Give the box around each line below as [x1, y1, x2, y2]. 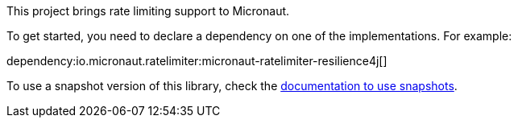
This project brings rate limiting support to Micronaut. [6, 4, 290, 18]
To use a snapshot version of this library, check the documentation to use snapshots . [6, 79, 458, 93]
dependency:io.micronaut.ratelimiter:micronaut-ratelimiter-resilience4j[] [6, 54, 387, 68]
